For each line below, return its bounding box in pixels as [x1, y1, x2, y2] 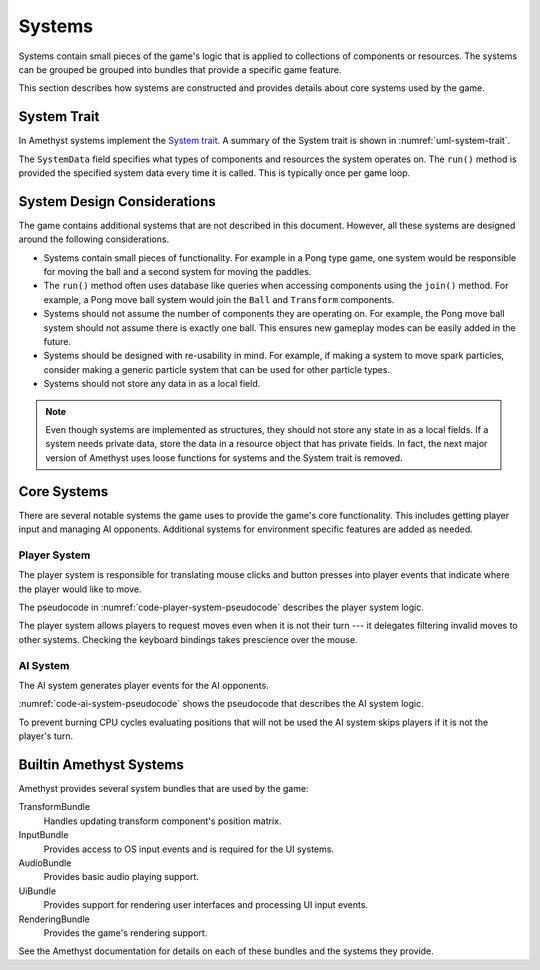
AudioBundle [18, 856, 72, 869]
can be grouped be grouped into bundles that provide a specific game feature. [18, 63, 342, 75]
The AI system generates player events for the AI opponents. [18, 679, 269, 691]
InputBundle [18, 829, 69, 841]
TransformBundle [18, 801, 90, 813]
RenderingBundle [18, 913, 90, 925]
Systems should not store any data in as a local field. [43, 378, 261, 390]
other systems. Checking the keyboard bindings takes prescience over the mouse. [18, 633, 359, 645]
